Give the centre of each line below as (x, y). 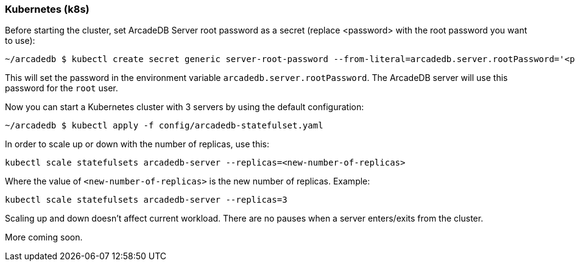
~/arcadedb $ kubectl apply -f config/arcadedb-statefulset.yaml (164, 126)
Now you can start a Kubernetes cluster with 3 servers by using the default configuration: (185, 107)
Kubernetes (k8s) (47, 9)
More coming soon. (44, 237)
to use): (20, 41)
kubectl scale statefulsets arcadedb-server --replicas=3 (146, 200)
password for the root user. (62, 88)
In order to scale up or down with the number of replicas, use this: (137, 144)
